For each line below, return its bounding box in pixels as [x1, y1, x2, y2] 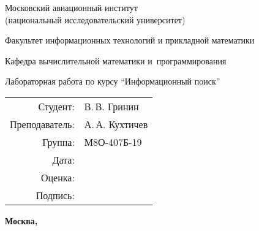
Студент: [38, 99, 75, 113]
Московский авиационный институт [5, 1, 138, 13]
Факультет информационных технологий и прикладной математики [5, 34, 255, 47]
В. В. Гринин [84, 99, 139, 113]
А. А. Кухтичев [84, 116, 148, 131]
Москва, [5, 214, 38, 227]
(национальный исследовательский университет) [5, 13, 186, 26]
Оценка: [40, 170, 75, 184]
